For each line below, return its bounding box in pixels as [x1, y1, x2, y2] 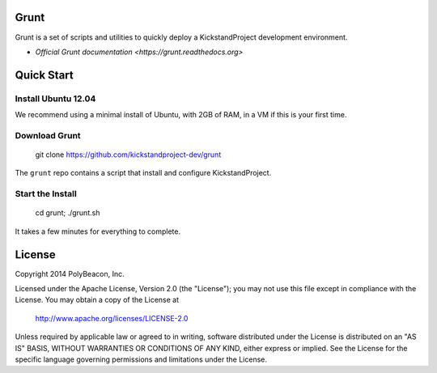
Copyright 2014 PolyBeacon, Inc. [15, 269, 125, 278]
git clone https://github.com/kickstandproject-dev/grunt [35, 150, 222, 159]
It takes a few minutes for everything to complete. [15, 227, 181, 236]
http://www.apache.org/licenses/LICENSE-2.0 [35, 313, 189, 323]
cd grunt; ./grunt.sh [35, 208, 100, 218]
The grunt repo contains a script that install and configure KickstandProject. [15, 168, 272, 178]
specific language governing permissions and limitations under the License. [15, 354, 267, 364]
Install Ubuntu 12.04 [15, 93, 96, 104]
